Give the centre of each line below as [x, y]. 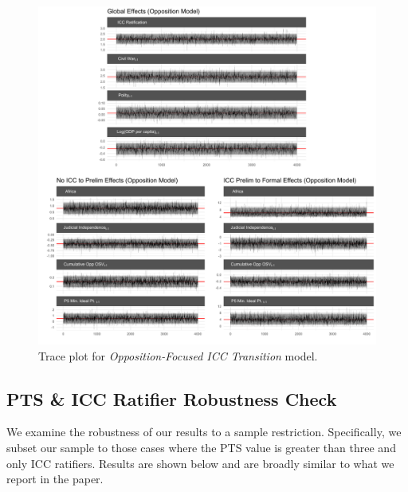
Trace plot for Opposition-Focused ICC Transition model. [178, 355]
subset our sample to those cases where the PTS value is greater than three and [201, 447]
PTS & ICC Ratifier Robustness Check [172, 398]
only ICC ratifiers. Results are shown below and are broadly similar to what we [200, 463]
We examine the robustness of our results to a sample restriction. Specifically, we [204, 432]
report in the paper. [55, 479]
